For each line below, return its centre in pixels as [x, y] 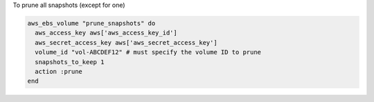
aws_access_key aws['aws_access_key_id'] [106, 33]
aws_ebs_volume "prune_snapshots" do [91, 23]
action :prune [59, 71]
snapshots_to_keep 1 [70, 62]
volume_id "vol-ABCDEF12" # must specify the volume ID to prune [148, 52]
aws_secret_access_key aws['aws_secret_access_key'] [126, 42]
